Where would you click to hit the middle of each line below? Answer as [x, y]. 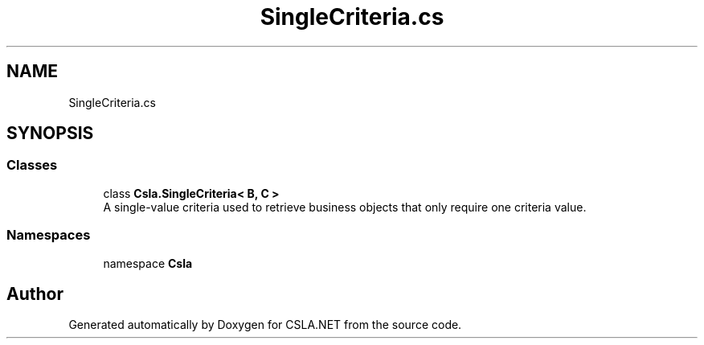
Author [35, 294]
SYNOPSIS [50, 133]
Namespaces [49, 235]
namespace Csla [148, 263]
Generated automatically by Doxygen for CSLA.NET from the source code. [265, 325]
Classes [32, 165]
